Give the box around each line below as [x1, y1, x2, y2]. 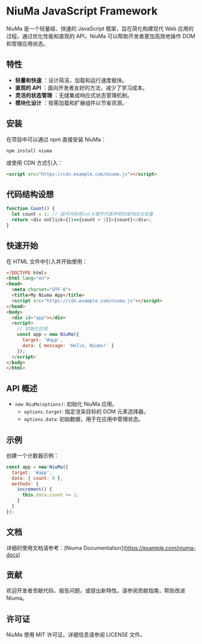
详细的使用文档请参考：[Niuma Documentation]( [6, 544, 126, 551]
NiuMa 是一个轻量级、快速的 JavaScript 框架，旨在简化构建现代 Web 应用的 [6, 25, 194, 32]
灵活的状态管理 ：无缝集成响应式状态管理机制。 [14, 92, 133, 99]
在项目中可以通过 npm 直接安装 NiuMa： [6, 136, 106, 143]
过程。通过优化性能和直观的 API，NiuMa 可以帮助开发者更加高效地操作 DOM [6, 32, 195, 40]
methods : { [11, 481, 39, 487]
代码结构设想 [6, 189, 54, 200]
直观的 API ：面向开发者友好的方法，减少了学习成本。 [14, 84, 148, 91]
